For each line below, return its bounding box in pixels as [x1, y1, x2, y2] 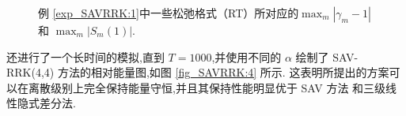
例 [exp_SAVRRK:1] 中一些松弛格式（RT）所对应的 [38, 5, 299, 21]
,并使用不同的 [211, 48, 282, 65]
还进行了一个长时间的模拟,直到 [6, 48, 165, 65]
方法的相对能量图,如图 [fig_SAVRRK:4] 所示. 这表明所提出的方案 [57, 64, 389, 80]
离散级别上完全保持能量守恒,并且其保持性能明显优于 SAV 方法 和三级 [28, 79, 386, 95]
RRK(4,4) [6, 64, 55, 80]
